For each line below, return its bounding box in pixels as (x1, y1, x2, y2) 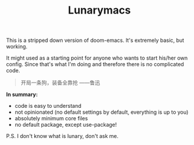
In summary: (6, 91, 38, 98)
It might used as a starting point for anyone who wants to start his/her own (6, 54, 188, 62)
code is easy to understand (14, 103, 82, 110)
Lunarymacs (67, 4, 131, 17)
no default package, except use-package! (14, 121, 117, 128)
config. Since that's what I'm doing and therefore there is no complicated (6, 61, 185, 68)
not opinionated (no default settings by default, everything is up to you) (14, 108, 189, 116)
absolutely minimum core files (14, 115, 88, 122)
